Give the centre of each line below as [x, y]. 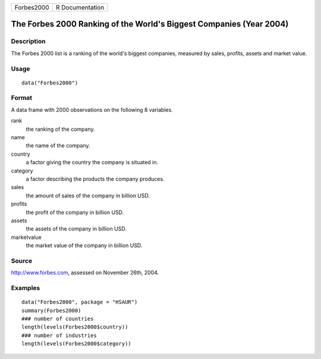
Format [22, 98]
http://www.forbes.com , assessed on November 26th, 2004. [85, 273]
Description [28, 42]
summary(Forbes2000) [51, 310]
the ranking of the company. [60, 129]
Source [22, 260]
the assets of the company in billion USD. [76, 229]
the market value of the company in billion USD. [84, 245]
